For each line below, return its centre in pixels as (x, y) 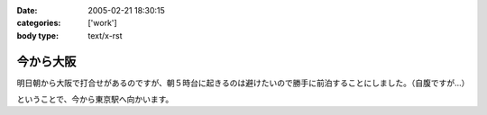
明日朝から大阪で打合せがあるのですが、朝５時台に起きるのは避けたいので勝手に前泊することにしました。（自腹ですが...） (243, 83)
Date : (27, 10)
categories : (39, 23)
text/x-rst (105, 35)
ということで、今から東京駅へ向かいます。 (95, 100)
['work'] (102, 23)
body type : (37, 35)
